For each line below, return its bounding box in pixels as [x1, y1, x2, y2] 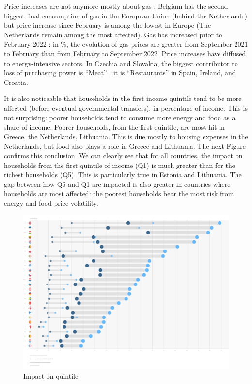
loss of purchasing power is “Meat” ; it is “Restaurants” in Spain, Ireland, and [4, 67, 236, 78]
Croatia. [4, 77, 28, 87]
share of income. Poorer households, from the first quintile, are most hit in [4, 122, 225, 132]
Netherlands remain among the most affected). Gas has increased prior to [4, 29, 222, 39]
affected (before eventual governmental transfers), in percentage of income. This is [4, 102, 248, 113]
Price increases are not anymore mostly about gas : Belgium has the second [4, 1, 228, 11]
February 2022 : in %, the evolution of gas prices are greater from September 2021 [4, 39, 248, 49]
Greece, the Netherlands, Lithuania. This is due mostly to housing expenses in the [4, 131, 248, 141]
